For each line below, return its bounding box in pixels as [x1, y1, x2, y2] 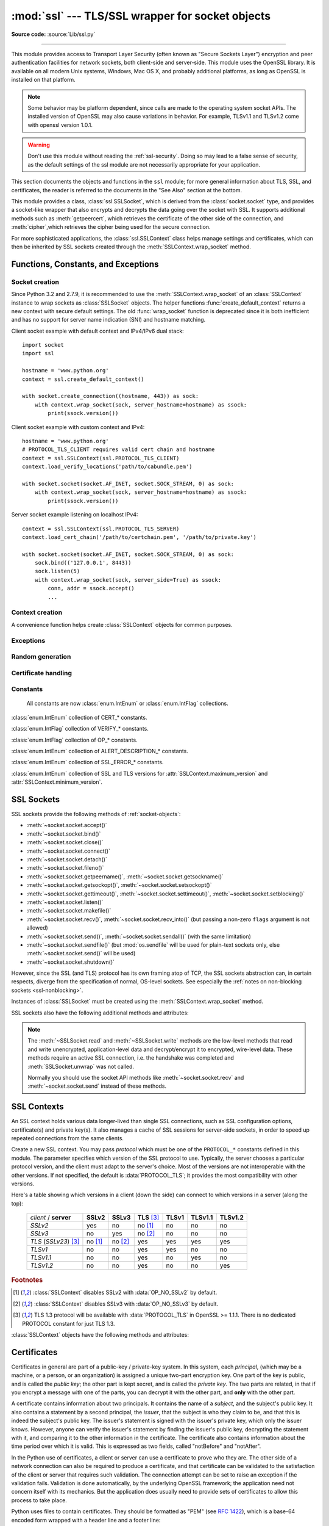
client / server [30, 1213, 71, 1222]
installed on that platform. [11, 76, 76, 84]
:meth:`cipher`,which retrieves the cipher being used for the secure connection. [11, 223, 211, 231]
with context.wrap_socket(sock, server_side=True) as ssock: [34, 576, 222, 583]
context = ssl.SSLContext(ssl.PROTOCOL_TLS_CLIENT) [22, 455, 180, 461]
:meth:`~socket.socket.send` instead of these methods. [27, 1082, 167, 1090]
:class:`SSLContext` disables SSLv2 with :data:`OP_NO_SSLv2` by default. [32, 1289, 218, 1296]
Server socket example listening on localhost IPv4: [11, 511, 138, 518]
